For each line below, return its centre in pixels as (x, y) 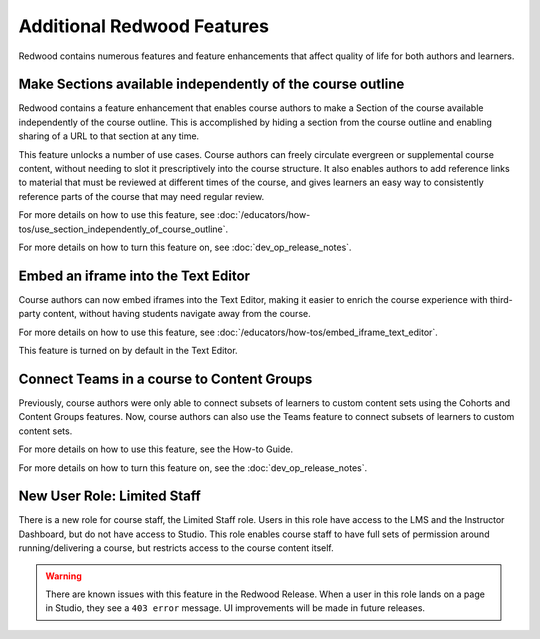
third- (502, 299)
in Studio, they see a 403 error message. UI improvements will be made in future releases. (235, 608)
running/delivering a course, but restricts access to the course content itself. (176, 548)
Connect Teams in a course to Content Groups (165, 378)
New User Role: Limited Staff (110, 496)
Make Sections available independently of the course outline (211, 84)
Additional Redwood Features (144, 26)
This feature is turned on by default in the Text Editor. (128, 351)
